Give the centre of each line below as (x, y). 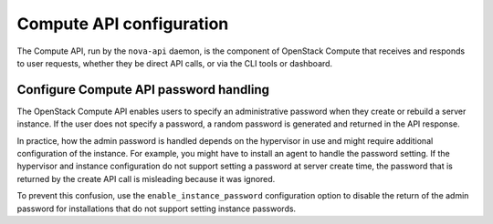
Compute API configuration (123, 24)
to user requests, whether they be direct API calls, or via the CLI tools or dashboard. (175, 63)
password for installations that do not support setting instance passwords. (157, 209)
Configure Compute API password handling (143, 90)
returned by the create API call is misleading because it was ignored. (146, 178)
